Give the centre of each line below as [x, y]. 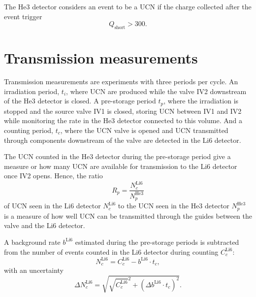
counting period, [29, 130]
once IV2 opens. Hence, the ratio [53, 176]
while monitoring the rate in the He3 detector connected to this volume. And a [123, 120]
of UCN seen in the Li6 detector [52, 206]
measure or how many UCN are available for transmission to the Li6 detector [121, 166]
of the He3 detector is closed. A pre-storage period [80, 101]
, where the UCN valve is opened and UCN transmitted [144, 130]
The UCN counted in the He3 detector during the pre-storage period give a [117, 156]
